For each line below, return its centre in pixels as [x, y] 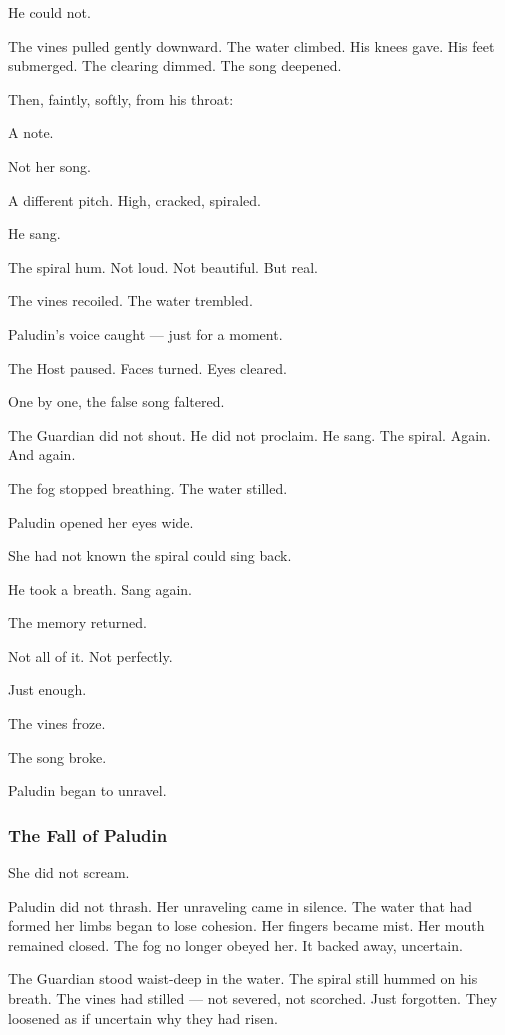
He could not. [49, 12]
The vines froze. [57, 723]
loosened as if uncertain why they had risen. [143, 1017]
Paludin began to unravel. [87, 790]
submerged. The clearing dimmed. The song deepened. [175, 65]
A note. [31, 132]
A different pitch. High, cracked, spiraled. [134, 199]
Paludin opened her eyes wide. [101, 521]
